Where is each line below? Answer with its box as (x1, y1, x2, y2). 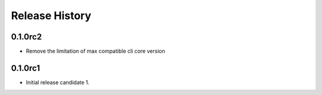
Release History (11, 9, 92, 22)
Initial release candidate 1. (26, 78, 89, 86)
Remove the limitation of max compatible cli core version (26, 48, 165, 55)
